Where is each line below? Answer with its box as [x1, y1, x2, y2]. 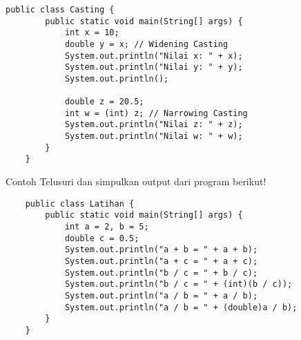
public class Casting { [6, 4, 115, 15]
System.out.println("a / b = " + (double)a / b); [64, 302, 298, 312]
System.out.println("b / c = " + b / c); [64, 267, 258, 278]
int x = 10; [64, 28, 119, 38]
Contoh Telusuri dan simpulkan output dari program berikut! [6, 174, 266, 189]
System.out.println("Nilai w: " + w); [64, 131, 243, 142]
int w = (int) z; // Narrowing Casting [64, 108, 248, 118]
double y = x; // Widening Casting [64, 39, 229, 49]
